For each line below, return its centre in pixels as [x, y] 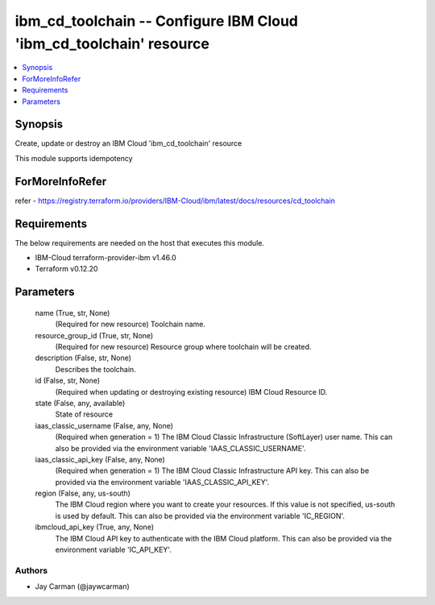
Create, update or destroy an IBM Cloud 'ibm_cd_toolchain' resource [128, 143]
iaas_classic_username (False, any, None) [104, 425]
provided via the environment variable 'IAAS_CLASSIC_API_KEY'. [162, 482]
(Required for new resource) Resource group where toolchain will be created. [183, 346]
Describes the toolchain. [95, 369]
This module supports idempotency [74, 158]
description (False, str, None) [83, 358]
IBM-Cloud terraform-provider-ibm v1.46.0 [106, 258]
